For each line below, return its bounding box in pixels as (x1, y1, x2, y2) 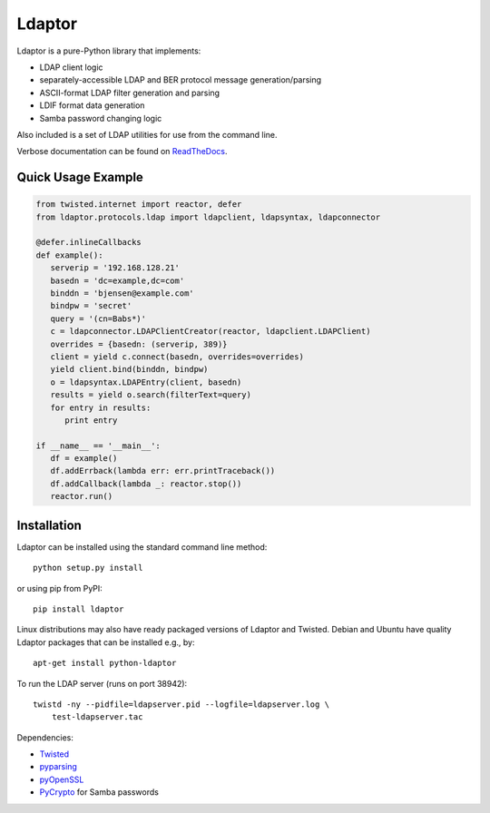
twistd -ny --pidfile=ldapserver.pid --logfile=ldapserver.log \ (33, 699, 330, 710)
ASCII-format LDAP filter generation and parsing (39, 87, 220, 98)
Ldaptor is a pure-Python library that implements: (16, 45, 201, 56)
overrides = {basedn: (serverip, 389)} (50, 338, 228, 349)
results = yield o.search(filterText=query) (50, 390, 251, 400)
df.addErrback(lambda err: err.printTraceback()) (50, 465, 276, 476)
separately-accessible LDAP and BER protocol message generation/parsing (39, 74, 322, 85)
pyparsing (39, 761, 77, 772)
